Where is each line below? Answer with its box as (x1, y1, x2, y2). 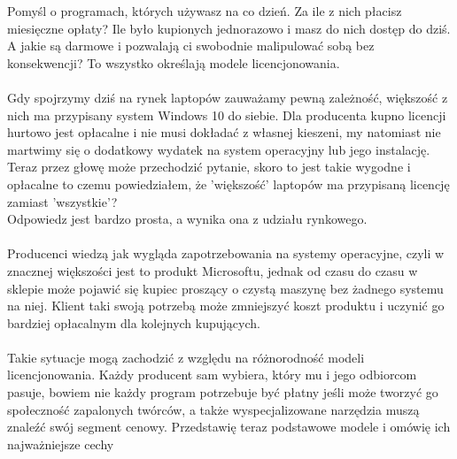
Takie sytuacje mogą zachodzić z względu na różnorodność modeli (7, 348, 365, 366)
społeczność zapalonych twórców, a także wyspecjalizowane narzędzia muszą (7, 400, 420, 418)
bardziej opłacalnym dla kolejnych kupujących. (7, 313, 260, 332)
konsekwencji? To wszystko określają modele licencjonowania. (7, 53, 340, 72)
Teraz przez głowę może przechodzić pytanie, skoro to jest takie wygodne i (7, 157, 411, 176)
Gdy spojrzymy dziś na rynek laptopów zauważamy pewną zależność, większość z (7, 88, 448, 106)
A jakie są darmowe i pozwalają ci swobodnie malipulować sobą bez (7, 36, 375, 55)
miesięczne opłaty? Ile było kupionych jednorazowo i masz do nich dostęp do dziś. (7, 19, 451, 37)
